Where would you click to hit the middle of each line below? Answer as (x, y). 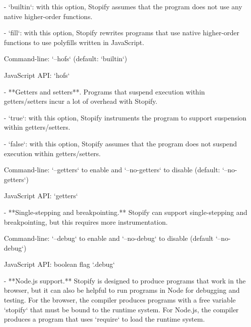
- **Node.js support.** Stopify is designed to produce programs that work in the (125, 280)
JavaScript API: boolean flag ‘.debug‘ (60, 264)
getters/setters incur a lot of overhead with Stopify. (81, 101)
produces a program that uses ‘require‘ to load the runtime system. (105, 319)
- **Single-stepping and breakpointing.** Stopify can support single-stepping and (126, 212)
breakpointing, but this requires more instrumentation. (86, 222)
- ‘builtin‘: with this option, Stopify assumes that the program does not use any (123, 6)
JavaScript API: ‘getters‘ (41, 196)
